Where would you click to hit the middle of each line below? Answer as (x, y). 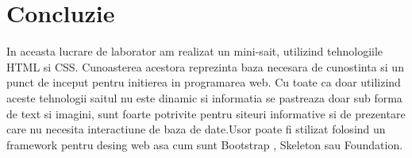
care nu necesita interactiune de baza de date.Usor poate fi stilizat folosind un (196, 129)
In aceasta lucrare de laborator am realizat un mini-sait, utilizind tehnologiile (195, 51)
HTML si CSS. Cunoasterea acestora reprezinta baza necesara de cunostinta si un (205, 66)
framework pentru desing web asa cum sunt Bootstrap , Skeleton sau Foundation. (205, 144)
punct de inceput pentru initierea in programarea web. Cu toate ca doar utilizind (204, 82)
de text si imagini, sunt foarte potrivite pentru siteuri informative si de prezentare (206, 113)
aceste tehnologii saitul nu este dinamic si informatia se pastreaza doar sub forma (204, 97)
